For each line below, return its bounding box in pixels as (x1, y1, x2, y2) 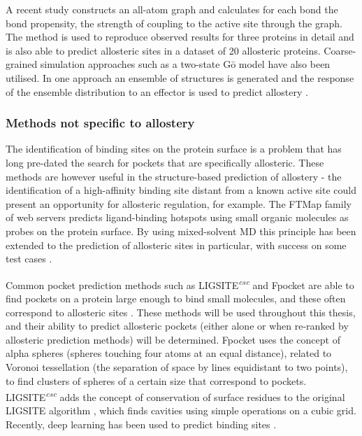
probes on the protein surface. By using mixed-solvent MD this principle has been (6, 223, 356, 238)
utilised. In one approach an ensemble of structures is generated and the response (6, 70, 354, 85)
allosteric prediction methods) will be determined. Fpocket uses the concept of (6, 332, 340, 346)
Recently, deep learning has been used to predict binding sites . (6, 416, 277, 431)
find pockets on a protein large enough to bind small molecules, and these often (6, 290, 346, 305)
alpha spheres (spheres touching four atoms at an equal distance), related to (6, 346, 332, 360)
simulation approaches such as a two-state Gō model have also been (40, 57, 331, 71)
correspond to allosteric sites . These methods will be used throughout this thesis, (6, 304, 356, 319)
